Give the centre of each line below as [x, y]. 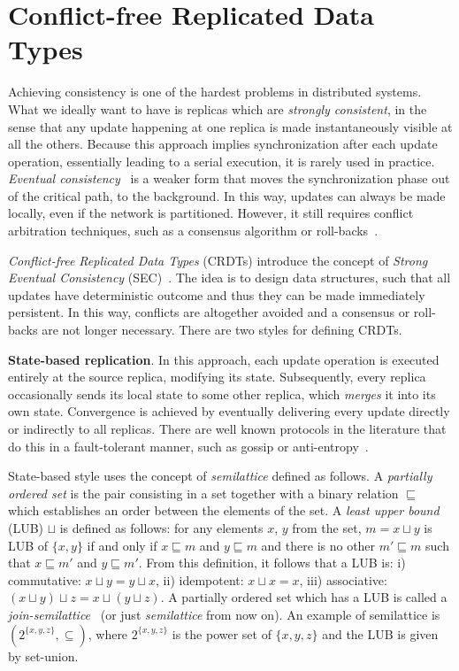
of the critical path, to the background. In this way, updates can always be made [227, 195]
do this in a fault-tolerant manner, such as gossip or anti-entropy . [188, 446]
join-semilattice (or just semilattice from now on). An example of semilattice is [224, 614]
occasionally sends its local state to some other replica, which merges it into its [222, 393]
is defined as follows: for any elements [161, 527]
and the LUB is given [380, 633]
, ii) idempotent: [200, 579]
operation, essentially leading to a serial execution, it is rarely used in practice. [222, 161]
